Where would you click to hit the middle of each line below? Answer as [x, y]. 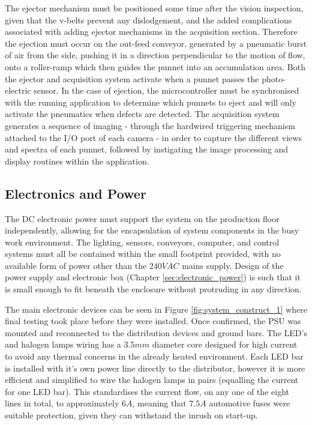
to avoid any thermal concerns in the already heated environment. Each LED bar [154, 356]
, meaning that [159, 403]
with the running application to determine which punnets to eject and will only [151, 102]
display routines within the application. [77, 161]
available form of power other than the [76, 265]
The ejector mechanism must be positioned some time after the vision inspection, [154, 8]
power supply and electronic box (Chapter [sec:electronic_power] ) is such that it [153, 277]
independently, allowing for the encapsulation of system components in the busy [152, 230]
